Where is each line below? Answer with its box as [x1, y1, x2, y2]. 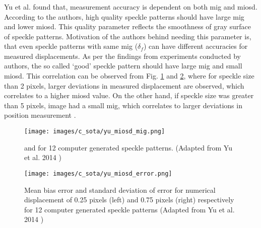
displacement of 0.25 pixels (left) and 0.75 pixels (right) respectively [24, 194, 234, 205]
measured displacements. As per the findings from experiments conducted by [4, 50, 241, 61]
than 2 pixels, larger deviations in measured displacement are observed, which [4, 80, 244, 91]
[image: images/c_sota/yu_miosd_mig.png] [24, 128, 165, 135]
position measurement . [4, 110, 76, 120]
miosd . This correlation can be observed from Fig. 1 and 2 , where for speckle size [4, 70, 254, 81]
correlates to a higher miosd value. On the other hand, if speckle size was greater [4, 90, 254, 101]
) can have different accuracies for [143, 41, 248, 51]
